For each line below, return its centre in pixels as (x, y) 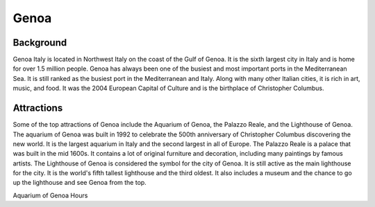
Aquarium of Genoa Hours (50, 195)
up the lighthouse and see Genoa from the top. (80, 183)
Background (40, 43)
